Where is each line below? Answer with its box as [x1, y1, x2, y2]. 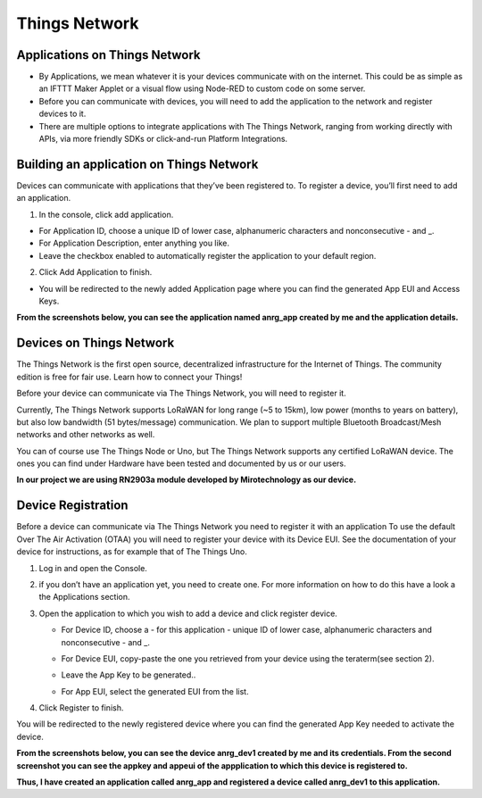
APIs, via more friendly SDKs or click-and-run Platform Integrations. [38, 134, 288, 145]
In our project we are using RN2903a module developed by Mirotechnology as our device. [16, 474, 357, 486]
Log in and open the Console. [38, 562, 147, 573]
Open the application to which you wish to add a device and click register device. [38, 608, 338, 619]
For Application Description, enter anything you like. [38, 237, 229, 249]
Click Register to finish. [38, 702, 124, 713]
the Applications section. [38, 592, 130, 603]
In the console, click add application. [38, 209, 174, 220]
